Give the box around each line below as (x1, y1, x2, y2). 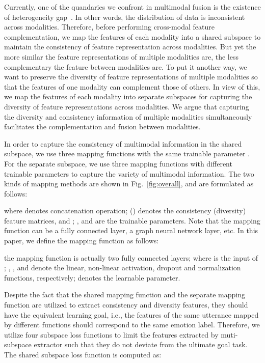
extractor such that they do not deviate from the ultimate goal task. (34, 339, 248, 350)
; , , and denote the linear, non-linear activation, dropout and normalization (4, 262, 241, 273)
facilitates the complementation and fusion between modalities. (4, 121, 201, 132)
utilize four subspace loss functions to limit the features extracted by (4, 329, 219, 340)
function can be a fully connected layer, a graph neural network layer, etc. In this (4, 225, 258, 236)
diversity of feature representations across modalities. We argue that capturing (4, 101, 249, 111)
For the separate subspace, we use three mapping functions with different (4, 158, 232, 169)
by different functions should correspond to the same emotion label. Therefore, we (4, 319, 260, 330)
